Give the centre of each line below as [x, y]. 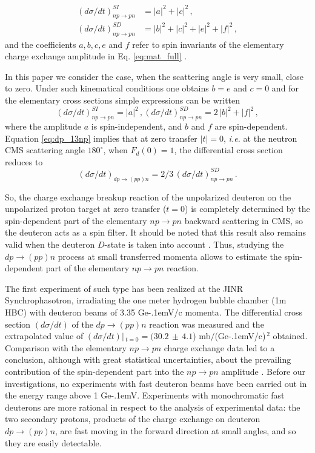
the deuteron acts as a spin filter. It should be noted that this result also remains [155, 232]
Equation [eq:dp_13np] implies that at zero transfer [101, 138]
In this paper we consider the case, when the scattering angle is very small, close [154, 76]
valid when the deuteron [50, 244]
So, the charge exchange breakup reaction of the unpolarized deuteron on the [148, 197]
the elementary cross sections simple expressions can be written [123, 100]
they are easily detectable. [53, 442]
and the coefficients [41, 44]
